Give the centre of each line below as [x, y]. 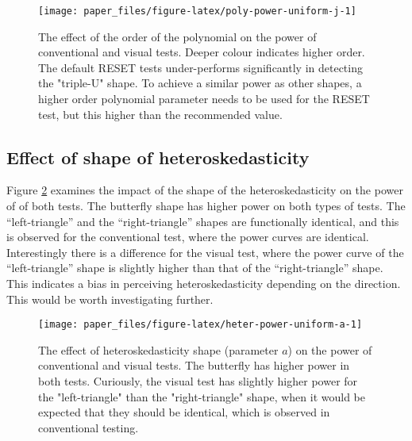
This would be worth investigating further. [110, 299]
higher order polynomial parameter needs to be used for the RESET [204, 99]
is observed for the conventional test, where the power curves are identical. [188, 237]
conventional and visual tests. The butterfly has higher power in [194, 365]
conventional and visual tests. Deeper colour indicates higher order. [202, 52]
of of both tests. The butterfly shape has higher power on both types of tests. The [206, 206]
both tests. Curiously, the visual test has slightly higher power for [198, 381]
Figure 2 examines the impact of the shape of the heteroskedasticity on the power [205, 190]
